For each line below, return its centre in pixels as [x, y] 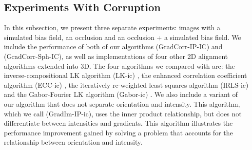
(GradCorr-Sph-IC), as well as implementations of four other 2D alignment [116, 56]
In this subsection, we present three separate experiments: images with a [112, 28]
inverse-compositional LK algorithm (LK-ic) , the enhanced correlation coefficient [126, 75]
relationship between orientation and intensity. [73, 142]
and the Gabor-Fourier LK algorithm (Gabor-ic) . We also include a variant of [121, 94]
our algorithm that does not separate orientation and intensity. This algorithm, [122, 103]
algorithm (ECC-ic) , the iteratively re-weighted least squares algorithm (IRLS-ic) [126, 84]
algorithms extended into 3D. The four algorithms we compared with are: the [119, 66]
